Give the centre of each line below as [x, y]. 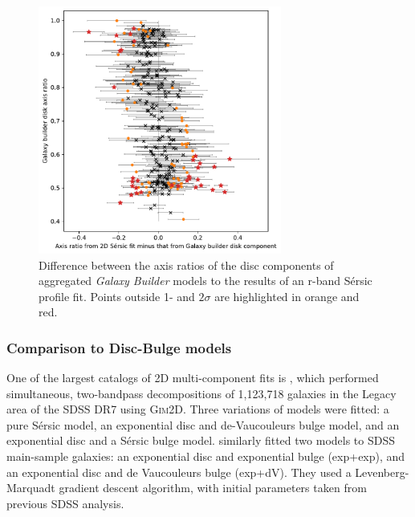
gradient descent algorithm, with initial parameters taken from [213, 488]
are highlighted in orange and [287, 296]
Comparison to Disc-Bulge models [119, 347]
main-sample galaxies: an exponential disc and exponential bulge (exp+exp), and [206, 456]
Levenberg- [382, 472]
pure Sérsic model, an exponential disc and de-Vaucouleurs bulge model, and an [203, 424]
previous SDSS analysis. [65, 503]
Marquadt [31, 488]
